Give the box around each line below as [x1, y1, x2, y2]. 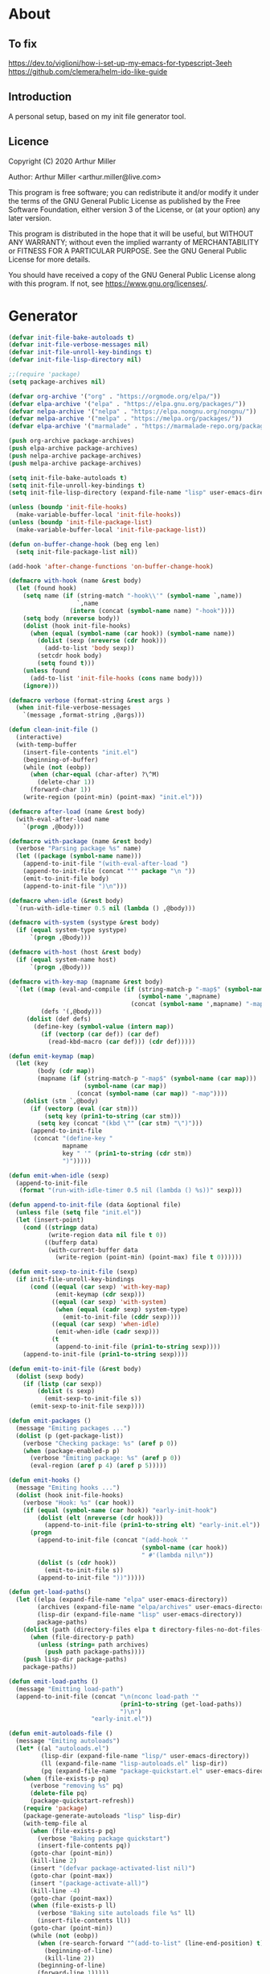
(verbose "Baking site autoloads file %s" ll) [37, 1910, 196, 1918]
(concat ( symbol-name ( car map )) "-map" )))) [76, 1089, 228, 1098]
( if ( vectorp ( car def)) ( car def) [40, 1030, 160, 1038]
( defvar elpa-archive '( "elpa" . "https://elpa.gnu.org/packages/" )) [8, 399, 247, 408]
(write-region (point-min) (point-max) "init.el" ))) [22, 793, 203, 801]
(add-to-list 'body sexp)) [43, 644, 135, 652]
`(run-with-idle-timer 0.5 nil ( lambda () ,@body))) [15, 904, 196, 913]
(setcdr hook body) [37, 652, 103, 660]
